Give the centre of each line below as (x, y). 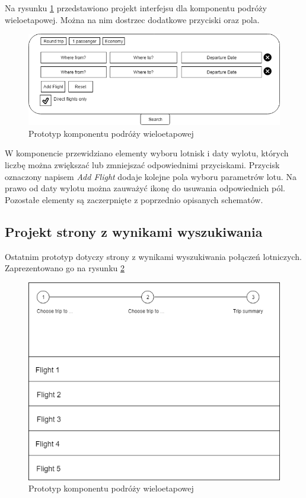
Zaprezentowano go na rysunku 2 (65, 268)
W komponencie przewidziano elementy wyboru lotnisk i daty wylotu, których (147, 153)
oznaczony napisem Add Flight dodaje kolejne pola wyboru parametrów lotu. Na (151, 176)
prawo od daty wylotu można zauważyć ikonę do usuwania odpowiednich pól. (145, 188)
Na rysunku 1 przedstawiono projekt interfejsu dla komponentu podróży (136, 8)
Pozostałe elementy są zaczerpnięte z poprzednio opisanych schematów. (134, 199)
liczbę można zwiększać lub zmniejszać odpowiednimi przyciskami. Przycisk (142, 164)
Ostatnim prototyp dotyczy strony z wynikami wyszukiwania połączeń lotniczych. (153, 256)
